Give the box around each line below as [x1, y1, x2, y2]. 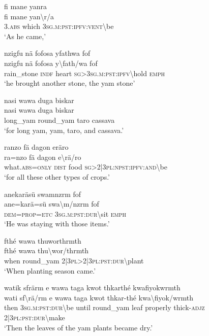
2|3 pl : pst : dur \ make [4, 312, 65, 323]
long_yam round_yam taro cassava [4, 114, 115, 125]
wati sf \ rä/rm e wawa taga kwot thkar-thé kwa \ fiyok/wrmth [4, 292, 194, 303]
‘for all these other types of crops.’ [4, 171, 110, 182]
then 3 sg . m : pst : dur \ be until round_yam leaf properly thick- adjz [4, 302, 205, 313]
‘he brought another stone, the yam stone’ [4, 78, 135, 88]
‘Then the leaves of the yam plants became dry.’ [4, 322, 153, 332]
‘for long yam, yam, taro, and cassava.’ [4, 124, 124, 135]
